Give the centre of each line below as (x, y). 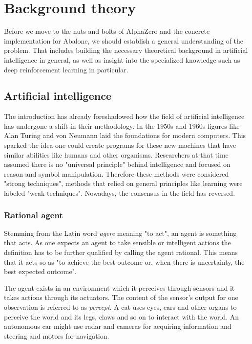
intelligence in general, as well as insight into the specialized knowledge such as (122, 59)
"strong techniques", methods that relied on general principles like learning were (123, 183)
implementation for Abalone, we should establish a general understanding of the (124, 40)
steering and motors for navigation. (57, 335)
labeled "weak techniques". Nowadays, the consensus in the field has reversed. (120, 193)
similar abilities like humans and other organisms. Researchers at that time (116, 154)
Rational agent (33, 215)
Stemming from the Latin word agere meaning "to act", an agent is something (120, 233)
